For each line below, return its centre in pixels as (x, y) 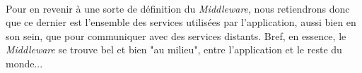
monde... (24, 63)
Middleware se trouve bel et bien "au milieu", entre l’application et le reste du (174, 49)
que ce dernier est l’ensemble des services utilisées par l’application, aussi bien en (181, 22)
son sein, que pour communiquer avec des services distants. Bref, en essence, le (176, 35)
